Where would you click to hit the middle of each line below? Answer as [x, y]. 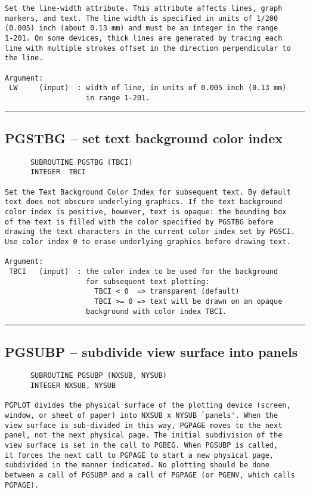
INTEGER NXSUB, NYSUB [73, 386]
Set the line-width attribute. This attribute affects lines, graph [144, 8]
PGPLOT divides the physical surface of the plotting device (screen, [148, 406]
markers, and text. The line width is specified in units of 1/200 [142, 18]
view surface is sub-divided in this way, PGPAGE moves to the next [144, 425]
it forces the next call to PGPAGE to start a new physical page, [139, 455]
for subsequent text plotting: [148, 281]
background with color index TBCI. [156, 311]
